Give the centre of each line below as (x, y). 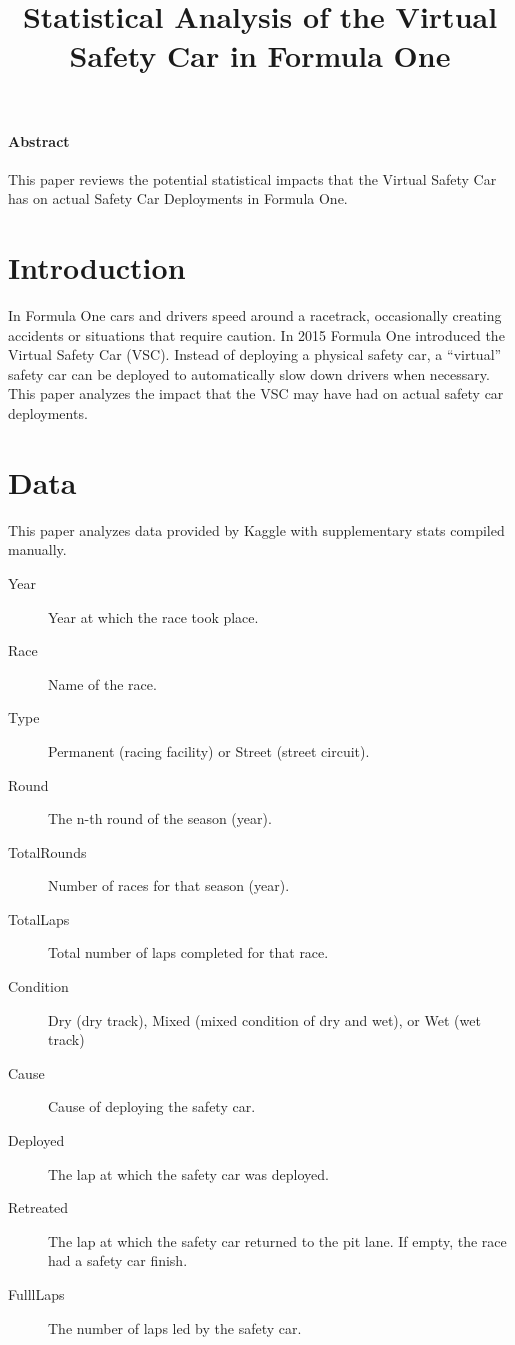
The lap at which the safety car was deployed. (188, 1173)
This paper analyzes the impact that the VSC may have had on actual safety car (256, 393)
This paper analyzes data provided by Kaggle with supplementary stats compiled (256, 529)
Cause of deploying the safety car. (152, 1106)
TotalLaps (39, 918)
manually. (37, 549)
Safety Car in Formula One (260, 55)
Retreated (38, 1207)
